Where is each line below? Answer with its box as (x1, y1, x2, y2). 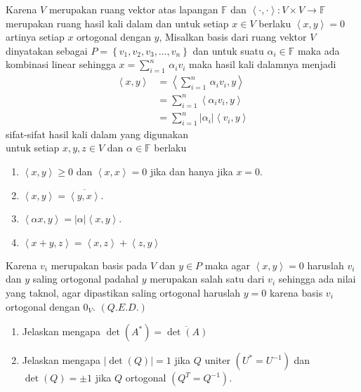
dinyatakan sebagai (6, 43, 88, 58)
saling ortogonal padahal (32, 271, 139, 286)
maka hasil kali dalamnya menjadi (189, 57, 336, 72)
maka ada (297, 43, 340, 58)
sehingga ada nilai (278, 271, 356, 286)
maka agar (204, 257, 250, 272)
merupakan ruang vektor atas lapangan (48, 2, 218, 16)
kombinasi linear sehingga (6, 57, 116, 72)
